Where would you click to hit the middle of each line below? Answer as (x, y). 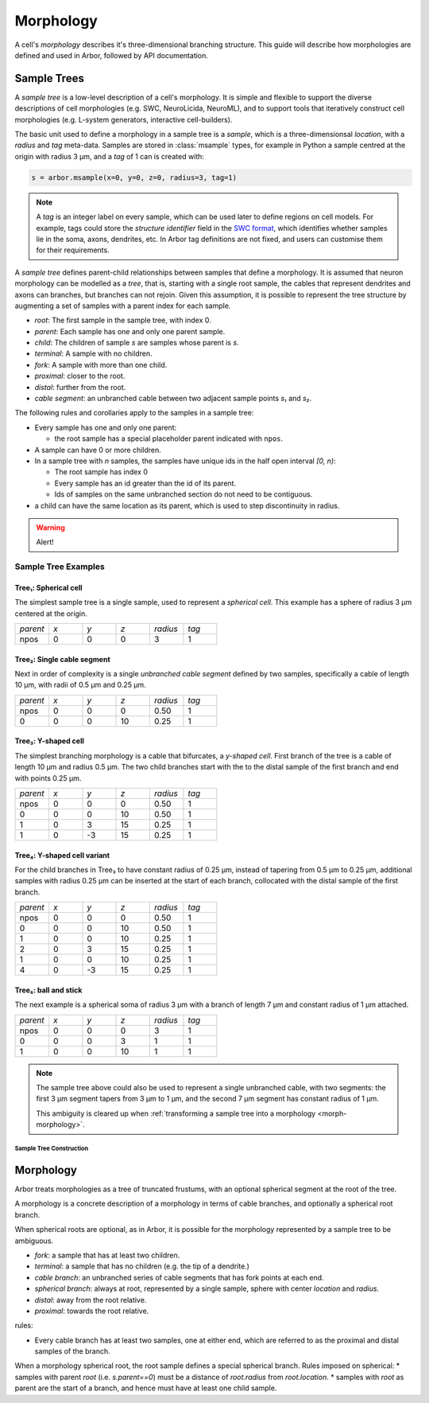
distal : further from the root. (80, 387)
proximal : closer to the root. (80, 376)
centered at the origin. (51, 614)
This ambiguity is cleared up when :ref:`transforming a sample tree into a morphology (176, 1113)
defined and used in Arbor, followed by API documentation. (111, 55)
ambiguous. (34, 1241)
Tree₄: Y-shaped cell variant (62, 855)
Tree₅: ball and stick (48, 990)
